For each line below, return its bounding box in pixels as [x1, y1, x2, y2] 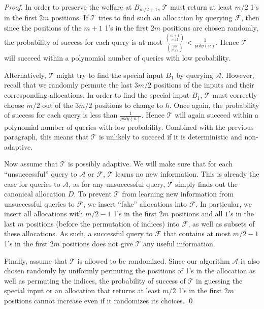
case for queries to [4, 178, 60, 189]
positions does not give [62, 238, 133, 249]
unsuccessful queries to [4, 198, 75, 209]
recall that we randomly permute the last [4, 79, 133, 90]
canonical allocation [4, 188, 65, 199]
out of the [42, 99, 73, 110]
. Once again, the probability [169, 99, 259, 110]
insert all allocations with [4, 208, 83, 219]
